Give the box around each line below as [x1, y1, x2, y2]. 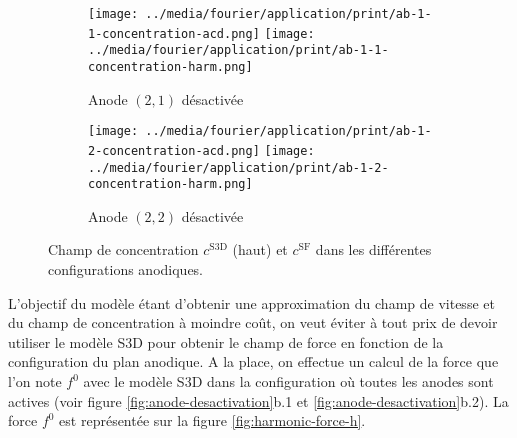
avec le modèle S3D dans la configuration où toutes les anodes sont [83, 371, 494, 391]
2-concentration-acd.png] [88, 143, 260, 158]
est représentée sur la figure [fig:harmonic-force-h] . [59, 410, 366, 431]
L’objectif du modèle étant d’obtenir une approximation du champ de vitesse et [8, 292, 495, 313]
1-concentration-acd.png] [88, 26, 260, 41]
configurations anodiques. [48, 259, 204, 280]
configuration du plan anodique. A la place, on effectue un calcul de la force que [8, 351, 499, 372]
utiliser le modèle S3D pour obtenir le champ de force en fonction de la [8, 331, 444, 352]
